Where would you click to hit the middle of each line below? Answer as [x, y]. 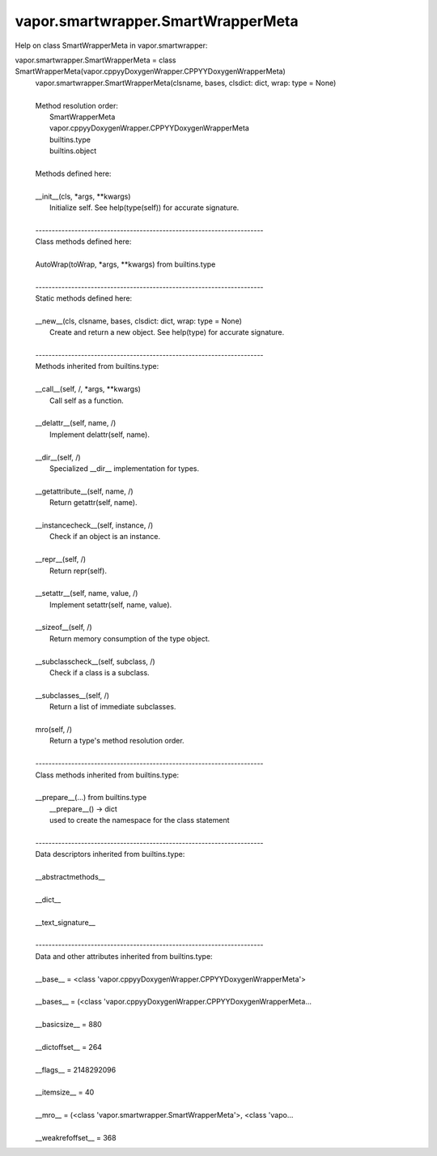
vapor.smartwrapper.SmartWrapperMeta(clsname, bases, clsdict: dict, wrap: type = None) [186, 83]
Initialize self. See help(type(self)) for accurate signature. [144, 208]
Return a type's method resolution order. [117, 741]
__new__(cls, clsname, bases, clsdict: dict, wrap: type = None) [138, 321]
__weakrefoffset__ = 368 [76, 1138]
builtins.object [73, 151]
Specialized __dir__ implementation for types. [125, 469]
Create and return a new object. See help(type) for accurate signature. [167, 332]
